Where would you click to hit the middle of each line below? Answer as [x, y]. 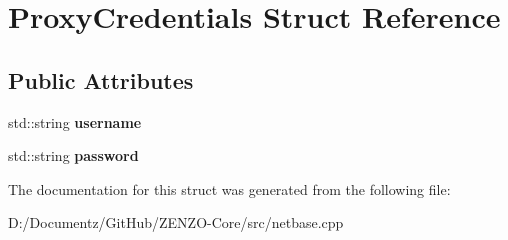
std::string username [75, 121]
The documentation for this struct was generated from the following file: [229, 188]
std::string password [73, 155]
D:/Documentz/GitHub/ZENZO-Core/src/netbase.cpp [176, 222]
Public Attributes [101, 79]
